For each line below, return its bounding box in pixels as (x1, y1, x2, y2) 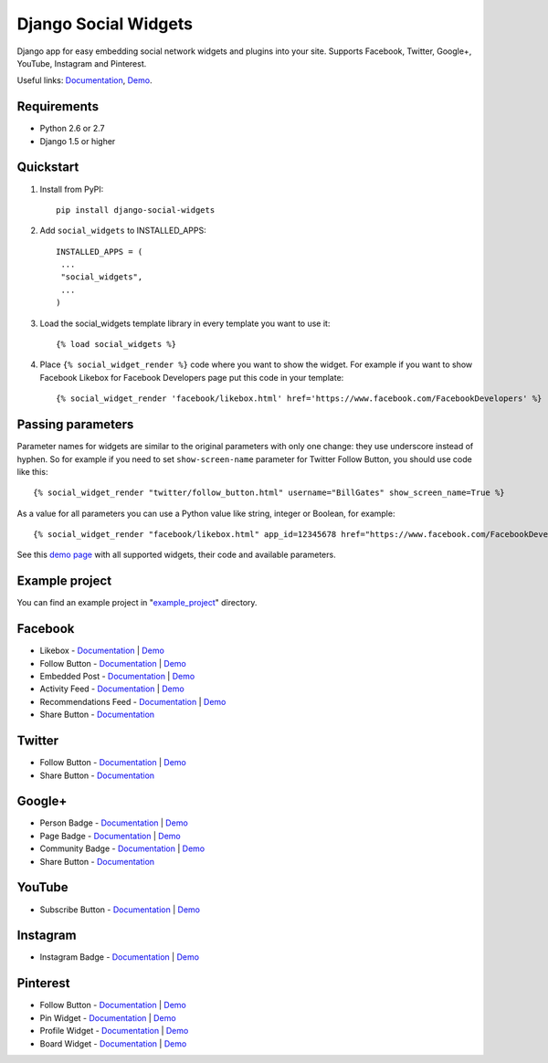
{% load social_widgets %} (56, 339, 177, 350)
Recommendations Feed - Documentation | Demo (39, 696, 227, 707)
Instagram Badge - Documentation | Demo (39, 952, 200, 963)
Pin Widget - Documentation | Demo (39, 1012, 177, 1023)
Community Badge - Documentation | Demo (39, 843, 205, 854)
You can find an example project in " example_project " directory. (16, 597, 258, 608)
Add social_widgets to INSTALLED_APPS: (39, 225, 206, 237)
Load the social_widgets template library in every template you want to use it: (39, 318, 331, 329)
